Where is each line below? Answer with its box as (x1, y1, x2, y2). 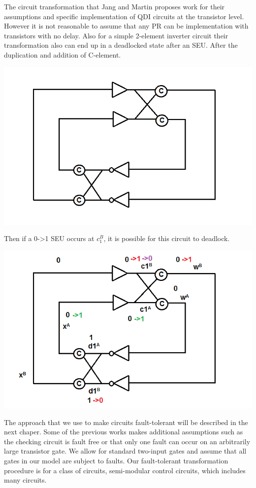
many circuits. (4, 475, 47, 485)
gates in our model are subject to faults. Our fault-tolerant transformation (4, 455, 228, 465)
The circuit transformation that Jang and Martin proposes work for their (4, 1, 225, 11)
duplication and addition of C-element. (4, 49, 121, 60)
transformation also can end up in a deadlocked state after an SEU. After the (4, 40, 238, 50)
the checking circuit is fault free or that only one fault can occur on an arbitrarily (4, 436, 251, 446)
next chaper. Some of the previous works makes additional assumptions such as (4, 427, 243, 437)
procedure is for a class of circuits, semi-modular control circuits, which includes (4, 465, 246, 475)
